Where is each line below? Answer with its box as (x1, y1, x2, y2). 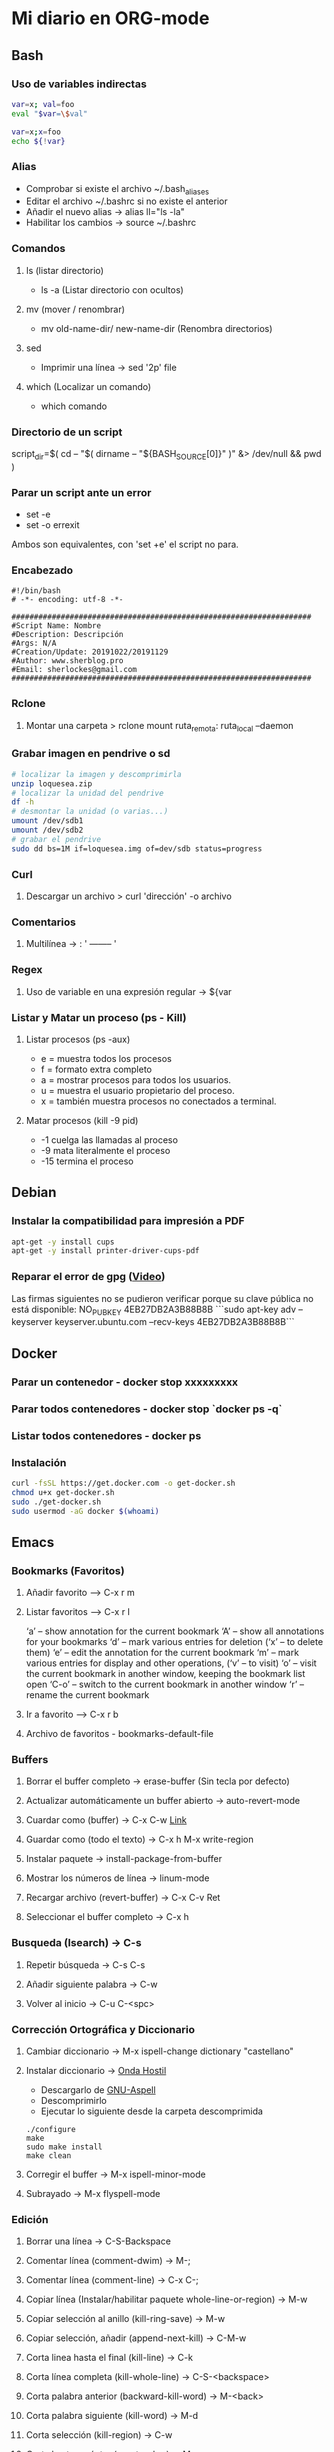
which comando (40, 400, 108, 412)
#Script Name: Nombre (11, 621, 102, 631)
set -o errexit (25, 519, 80, 531)
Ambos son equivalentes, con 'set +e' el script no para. (11, 538, 239, 551)
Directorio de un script (11, 425, 123, 439)
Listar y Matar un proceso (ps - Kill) (11, 1010, 187, 1024)
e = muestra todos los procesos (40, 1052, 173, 1064)
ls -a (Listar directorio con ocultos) (40, 283, 184, 296)
